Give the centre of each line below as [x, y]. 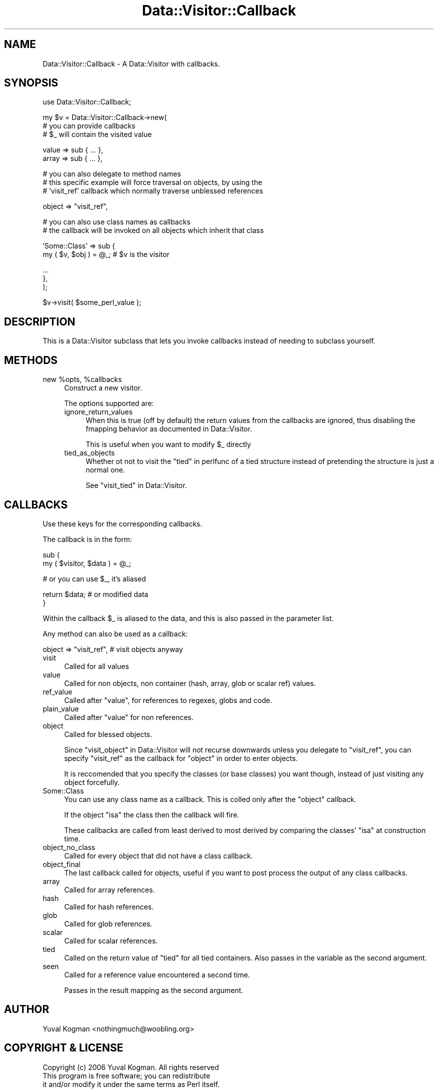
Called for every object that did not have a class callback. [158, 855]
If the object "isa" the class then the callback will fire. [152, 814]
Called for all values [96, 666]
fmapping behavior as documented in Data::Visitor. [169, 429]
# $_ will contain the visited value [97, 134]
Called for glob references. [108, 923]
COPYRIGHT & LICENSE [64, 1048]
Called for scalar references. [111, 940]
